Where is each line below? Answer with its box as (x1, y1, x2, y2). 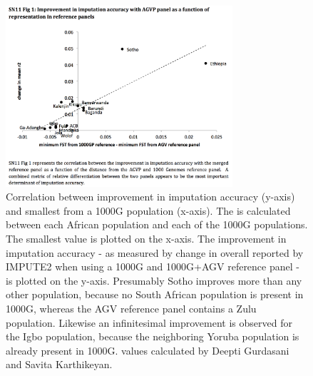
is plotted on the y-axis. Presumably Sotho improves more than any (6, 273, 302, 288)
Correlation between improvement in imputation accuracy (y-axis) (6, 189, 295, 204)
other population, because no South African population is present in (6, 287, 304, 302)
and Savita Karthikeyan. (6, 357, 113, 372)
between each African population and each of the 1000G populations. (6, 217, 308, 232)
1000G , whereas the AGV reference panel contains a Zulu (6, 301, 257, 316)
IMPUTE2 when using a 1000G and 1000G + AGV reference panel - (6, 259, 299, 274)
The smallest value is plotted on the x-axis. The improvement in (6, 231, 287, 246)
